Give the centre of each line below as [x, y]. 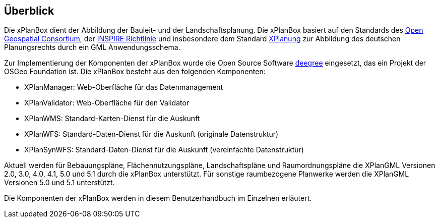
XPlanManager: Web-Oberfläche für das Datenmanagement [124, 87]
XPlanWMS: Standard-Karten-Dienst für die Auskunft [112, 119]
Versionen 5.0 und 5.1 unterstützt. [59, 183]
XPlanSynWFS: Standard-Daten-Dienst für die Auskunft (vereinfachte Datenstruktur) [164, 150]
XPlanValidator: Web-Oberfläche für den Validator [107, 103]
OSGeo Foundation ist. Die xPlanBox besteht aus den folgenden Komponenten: [135, 72]
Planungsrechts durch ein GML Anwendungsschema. [92, 47]
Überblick [29, 11]
